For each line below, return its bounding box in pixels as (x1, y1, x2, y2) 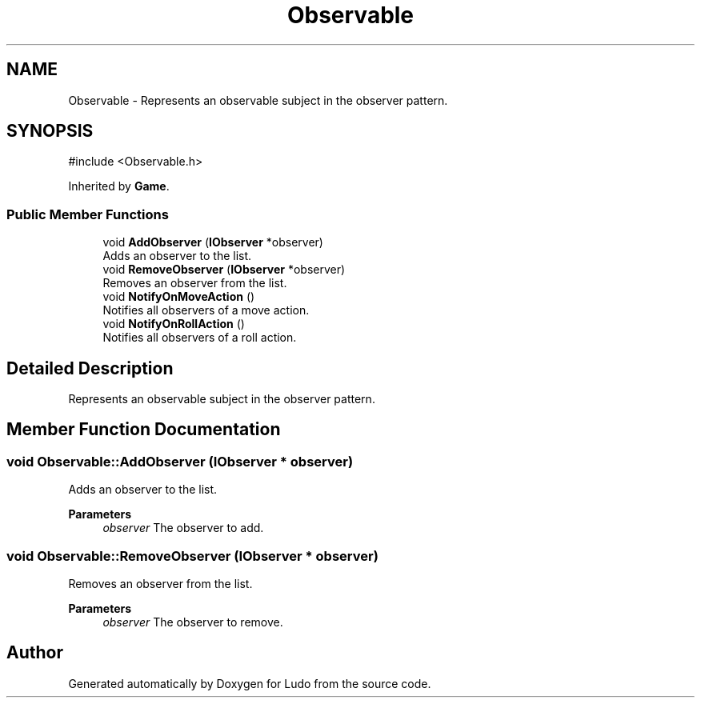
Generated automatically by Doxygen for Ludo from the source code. (68, 676, 431, 690)
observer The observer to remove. (102, 615, 283, 629)
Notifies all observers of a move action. (102, 303, 310, 318)
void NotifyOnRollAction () (102, 317, 245, 331)
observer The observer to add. (102, 521, 264, 535)
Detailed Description (6, 358, 174, 378)
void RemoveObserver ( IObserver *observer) (102, 262, 346, 277)
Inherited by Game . (68, 179, 170, 194)
